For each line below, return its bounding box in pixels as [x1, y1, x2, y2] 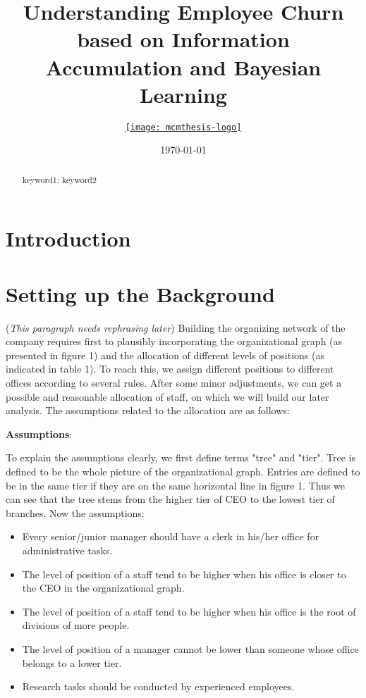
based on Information [77, 25, 290, 54]
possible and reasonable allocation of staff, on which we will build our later [6, 389, 329, 404]
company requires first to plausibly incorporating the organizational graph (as [6, 334, 343, 349]
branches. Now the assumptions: [6, 505, 145, 520]
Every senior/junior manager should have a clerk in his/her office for [22, 529, 319, 544]
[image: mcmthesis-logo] [125, 122, 242, 132]
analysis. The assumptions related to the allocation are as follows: [6, 403, 290, 418]
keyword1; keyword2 [22, 173, 97, 185]
